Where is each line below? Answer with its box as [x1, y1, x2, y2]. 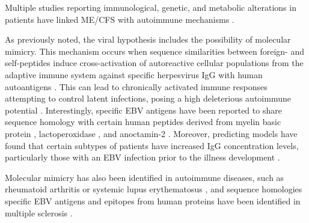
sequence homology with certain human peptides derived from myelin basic [5, 115, 281, 128]
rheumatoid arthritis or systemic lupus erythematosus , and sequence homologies [5, 183, 302, 195]
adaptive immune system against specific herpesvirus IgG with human [5, 68, 263, 81]
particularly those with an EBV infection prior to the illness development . [5, 151, 280, 163]
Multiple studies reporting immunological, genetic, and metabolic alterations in [5, 1, 296, 13]
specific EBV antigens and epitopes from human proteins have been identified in [5, 194, 301, 207]
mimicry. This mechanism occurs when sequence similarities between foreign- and [5, 44, 304, 57]
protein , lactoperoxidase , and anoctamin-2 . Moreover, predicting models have [5, 127, 298, 139]
